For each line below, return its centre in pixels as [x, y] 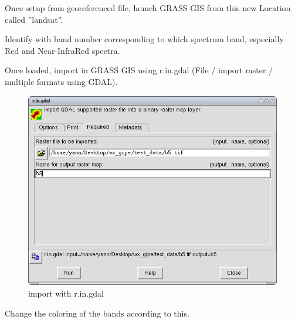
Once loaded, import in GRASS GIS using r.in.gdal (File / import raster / [139, 70]
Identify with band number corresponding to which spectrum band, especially [144, 39]
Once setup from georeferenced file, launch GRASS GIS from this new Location [148, 8]
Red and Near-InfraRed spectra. [62, 50]
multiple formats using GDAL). [61, 81]
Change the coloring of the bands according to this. [97, 313]
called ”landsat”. [34, 19]
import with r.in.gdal [66, 293]
